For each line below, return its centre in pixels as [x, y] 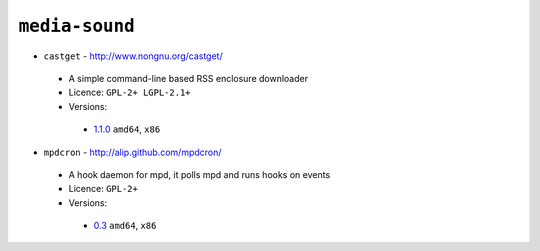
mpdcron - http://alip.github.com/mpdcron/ [132, 152]
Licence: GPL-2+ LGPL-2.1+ [129, 92]
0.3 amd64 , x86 [125, 226]
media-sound [76, 26]
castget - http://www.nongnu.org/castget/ [133, 56]
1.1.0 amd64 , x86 [127, 129]
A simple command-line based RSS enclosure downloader [188, 78]
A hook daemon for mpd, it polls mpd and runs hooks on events [199, 174]
